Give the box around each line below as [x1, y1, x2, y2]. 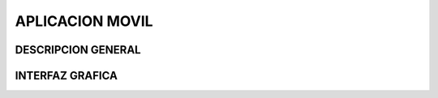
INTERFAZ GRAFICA [15, 69, 118, 83]
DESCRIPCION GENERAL [15, 43, 141, 57]
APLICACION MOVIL [15, 12, 153, 30]
